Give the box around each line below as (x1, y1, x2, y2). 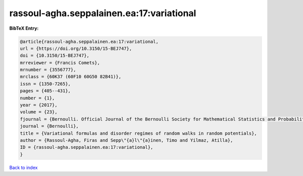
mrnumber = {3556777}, (20, 67, 76, 73)
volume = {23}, (20, 109, 58, 115)
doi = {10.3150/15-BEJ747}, (20, 53, 89, 58)
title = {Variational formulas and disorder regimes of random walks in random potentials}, (20, 130, 257, 136)
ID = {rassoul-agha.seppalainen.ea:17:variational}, (20, 144, 154, 150)
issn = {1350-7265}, (20, 81, 71, 87)
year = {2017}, (20, 102, 58, 108)
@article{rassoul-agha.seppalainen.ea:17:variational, (20, 38, 159, 44)
